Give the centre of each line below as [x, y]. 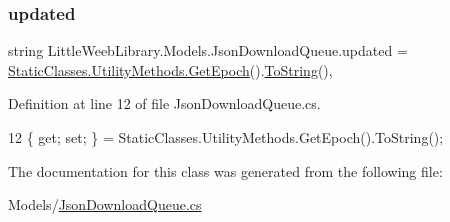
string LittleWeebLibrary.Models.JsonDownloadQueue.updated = [208, 50]
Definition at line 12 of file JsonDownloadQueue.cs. [164, 103]
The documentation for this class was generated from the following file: [225, 170]
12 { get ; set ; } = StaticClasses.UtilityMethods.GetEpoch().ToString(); [226, 137]
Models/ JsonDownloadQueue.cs [105, 204]
